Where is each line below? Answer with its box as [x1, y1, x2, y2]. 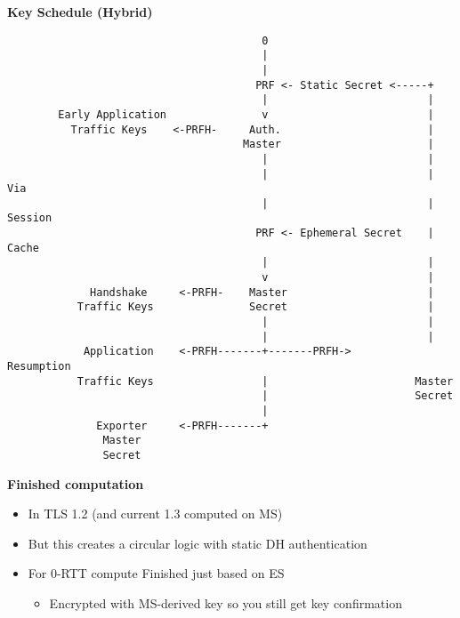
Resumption [7, 360, 71, 373]
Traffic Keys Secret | [77, 301, 434, 314]
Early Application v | [58, 108, 434, 121]
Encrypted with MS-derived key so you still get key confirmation [49, 594, 402, 612]
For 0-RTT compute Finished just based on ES [28, 564, 285, 582]
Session [7, 212, 52, 225]
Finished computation [7, 474, 144, 493]
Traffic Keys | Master [77, 374, 454, 388]
